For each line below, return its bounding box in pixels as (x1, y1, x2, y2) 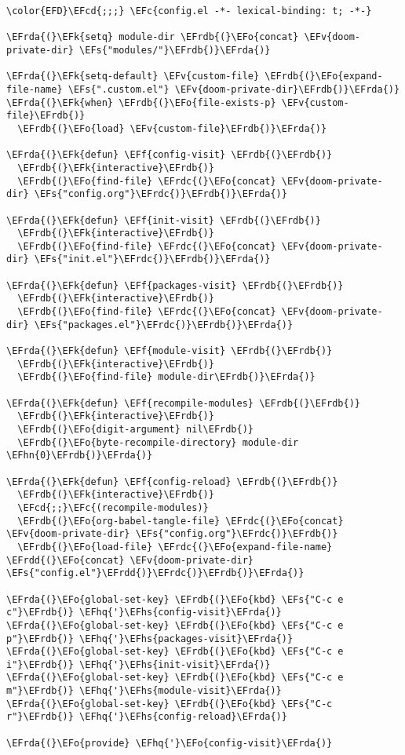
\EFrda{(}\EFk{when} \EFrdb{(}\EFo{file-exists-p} (6, 97, 276, 108)
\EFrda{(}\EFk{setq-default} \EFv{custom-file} (6, 71, 260, 82)
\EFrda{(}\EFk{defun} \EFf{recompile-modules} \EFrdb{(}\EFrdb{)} (6, 397, 361, 409)
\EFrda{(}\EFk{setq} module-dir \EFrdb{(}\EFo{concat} (6, 31, 299, 43)
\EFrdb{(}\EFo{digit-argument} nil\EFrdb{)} (17, 424, 254, 435)
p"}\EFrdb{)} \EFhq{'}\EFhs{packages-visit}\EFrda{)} (6, 633, 294, 644)
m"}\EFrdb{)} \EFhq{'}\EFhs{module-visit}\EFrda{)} (6, 685, 282, 697)
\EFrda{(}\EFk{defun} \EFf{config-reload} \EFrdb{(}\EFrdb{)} (6, 476, 338, 487)
